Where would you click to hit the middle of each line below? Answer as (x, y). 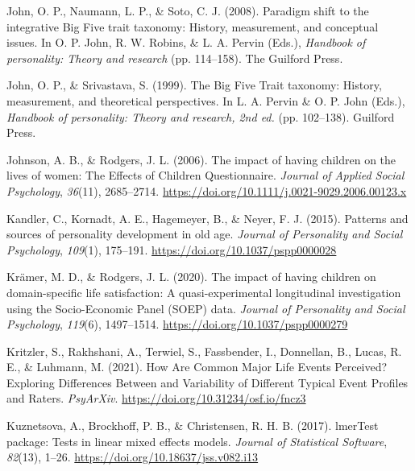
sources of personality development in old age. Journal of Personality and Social (205, 234)
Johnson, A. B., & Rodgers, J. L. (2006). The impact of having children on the (201, 159)
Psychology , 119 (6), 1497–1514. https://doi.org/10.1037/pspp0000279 (177, 324)
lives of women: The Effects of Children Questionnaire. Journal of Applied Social (205, 175)
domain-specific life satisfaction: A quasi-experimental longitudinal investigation (204, 292)
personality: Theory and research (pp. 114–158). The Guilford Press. (175, 58)
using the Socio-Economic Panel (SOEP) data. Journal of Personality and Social (206, 308)
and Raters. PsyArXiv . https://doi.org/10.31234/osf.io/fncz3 (156, 398)
